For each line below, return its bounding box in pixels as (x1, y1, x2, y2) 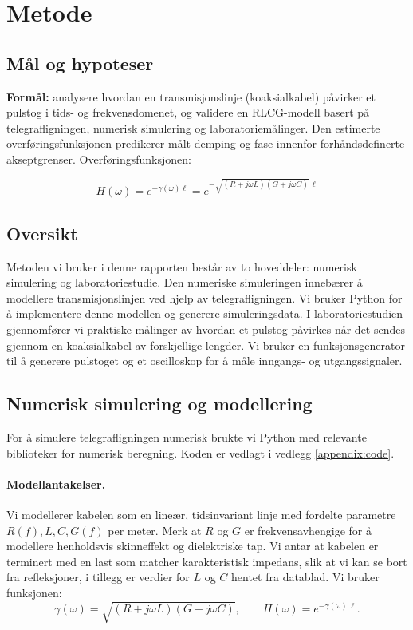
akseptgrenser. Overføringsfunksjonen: (6, 150, 191, 167)
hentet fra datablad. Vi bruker (231, 569, 380, 585)
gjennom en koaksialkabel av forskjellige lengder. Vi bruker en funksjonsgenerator (6, 336, 405, 353)
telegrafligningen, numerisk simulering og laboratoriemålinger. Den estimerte (6, 119, 380, 136)
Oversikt (6, 220, 78, 245)
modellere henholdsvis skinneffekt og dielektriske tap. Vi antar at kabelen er (6, 537, 379, 554)
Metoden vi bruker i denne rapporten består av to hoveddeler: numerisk (6, 258, 357, 275)
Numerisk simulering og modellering (6, 391, 313, 416)
